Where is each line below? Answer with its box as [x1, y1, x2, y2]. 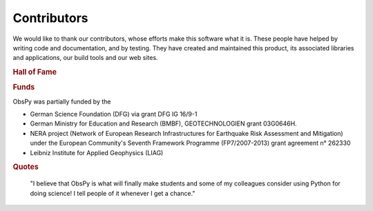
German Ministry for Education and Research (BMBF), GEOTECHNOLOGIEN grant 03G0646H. [30, 119, 297, 128]
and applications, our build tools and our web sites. [12, 54, 158, 62]
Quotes [12, 162, 39, 172]
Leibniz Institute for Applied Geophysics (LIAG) [30, 148, 164, 157]
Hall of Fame [12, 68, 57, 77]
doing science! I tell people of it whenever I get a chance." [30, 189, 195, 197]
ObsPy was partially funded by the [12, 97, 111, 105]
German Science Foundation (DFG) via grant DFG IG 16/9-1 [30, 110, 198, 119]
